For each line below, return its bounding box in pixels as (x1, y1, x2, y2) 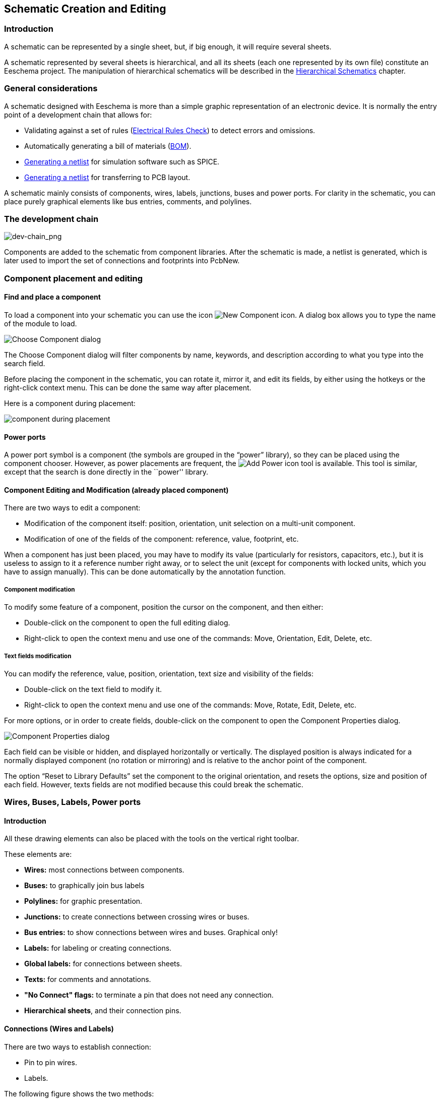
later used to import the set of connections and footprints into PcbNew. (4, 256, 240, 265)
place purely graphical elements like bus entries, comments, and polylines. (4, 197, 252, 206)
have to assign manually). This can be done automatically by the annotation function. (4, 567, 286, 576)
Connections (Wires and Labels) (4, 1024, 114, 1033)
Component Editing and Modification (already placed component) (4, 485, 229, 494)
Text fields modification (4, 652, 72, 660)
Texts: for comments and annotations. (24, 975, 151, 984)
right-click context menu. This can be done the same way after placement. (4, 383, 251, 392)
